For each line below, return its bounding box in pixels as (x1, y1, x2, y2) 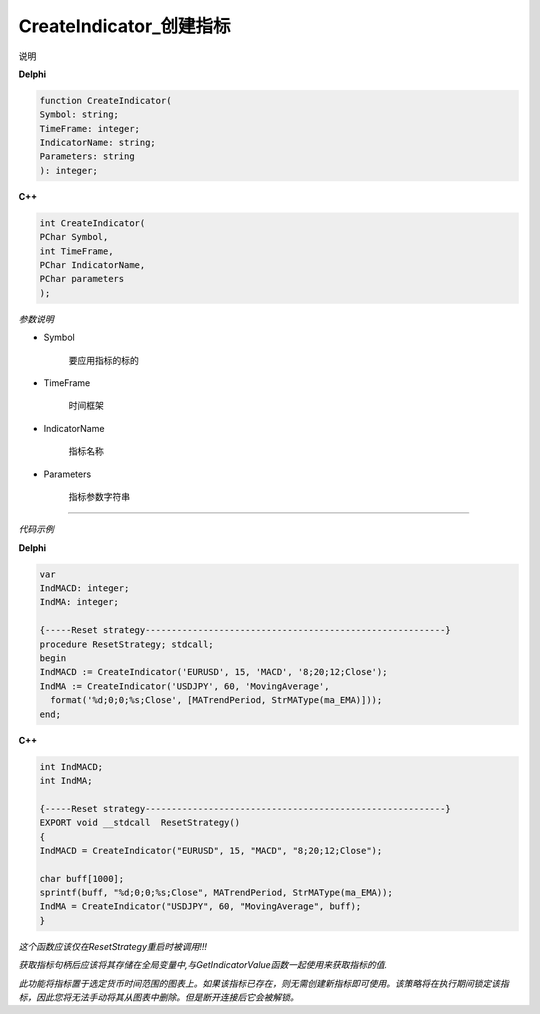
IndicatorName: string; (39, 137, 157, 149)
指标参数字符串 (68, 490, 130, 502)
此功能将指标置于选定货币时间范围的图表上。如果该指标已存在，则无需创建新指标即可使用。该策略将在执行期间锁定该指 (18, 977, 509, 989)
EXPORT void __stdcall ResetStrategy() (39, 817, 240, 829)
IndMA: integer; (39, 596, 120, 608)
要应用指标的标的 (68, 354, 139, 366)
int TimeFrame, (39, 245, 114, 257)
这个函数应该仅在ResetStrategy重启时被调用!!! (18, 940, 208, 952)
